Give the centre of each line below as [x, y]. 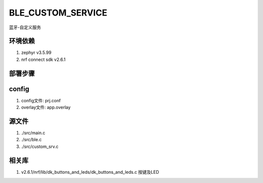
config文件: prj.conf [41, 100]
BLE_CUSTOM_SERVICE [58, 13]
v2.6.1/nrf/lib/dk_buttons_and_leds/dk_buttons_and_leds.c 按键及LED [90, 172]
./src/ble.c [31, 140]
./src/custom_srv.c [40, 146]
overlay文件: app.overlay [46, 108]
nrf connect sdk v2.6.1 [43, 59]
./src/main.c [33, 133]
